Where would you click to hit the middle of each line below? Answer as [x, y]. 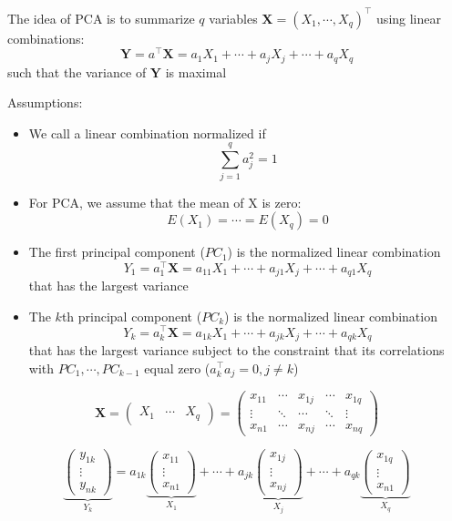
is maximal [196, 72]
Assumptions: [45, 102]
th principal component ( [132, 316]
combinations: [46, 38]
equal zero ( [177, 368]
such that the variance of [77, 72]
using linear [409, 18]
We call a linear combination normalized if [147, 133]
